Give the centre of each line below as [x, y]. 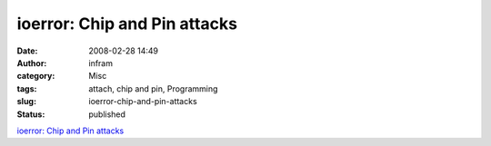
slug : [26, 102]
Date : [27, 51]
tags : [27, 88]
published [107, 114]
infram [101, 63]
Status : [31, 114]
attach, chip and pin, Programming [153, 88]
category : [36, 76]
